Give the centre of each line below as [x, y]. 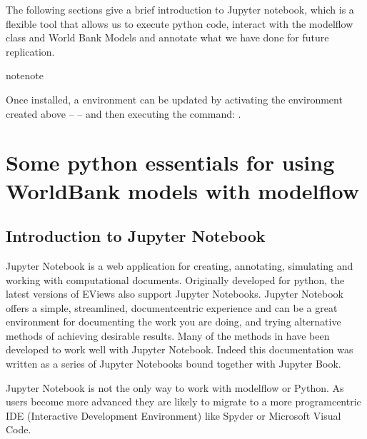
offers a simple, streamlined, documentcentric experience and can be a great [172, 307]
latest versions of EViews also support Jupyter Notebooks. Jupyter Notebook [175, 294]
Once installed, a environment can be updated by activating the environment [174, 99]
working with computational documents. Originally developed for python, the [175, 279]
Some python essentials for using [170, 162]
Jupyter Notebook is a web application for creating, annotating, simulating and [180, 265]
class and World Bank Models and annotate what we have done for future [167, 37]
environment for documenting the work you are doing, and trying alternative [174, 322]
